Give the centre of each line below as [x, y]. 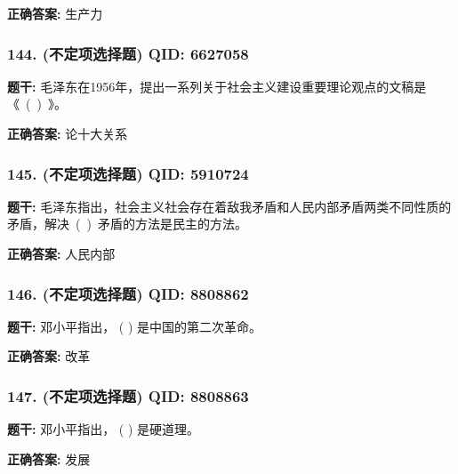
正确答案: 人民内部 [61, 253]
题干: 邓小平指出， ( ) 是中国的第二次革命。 [135, 326]
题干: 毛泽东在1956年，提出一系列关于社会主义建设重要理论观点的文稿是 [217, 86]
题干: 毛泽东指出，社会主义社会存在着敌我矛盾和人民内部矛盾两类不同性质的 [229, 206]
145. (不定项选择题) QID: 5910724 [128, 173]
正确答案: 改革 [49, 356]
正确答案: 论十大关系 [68, 133]
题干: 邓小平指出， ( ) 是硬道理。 [104, 429]
